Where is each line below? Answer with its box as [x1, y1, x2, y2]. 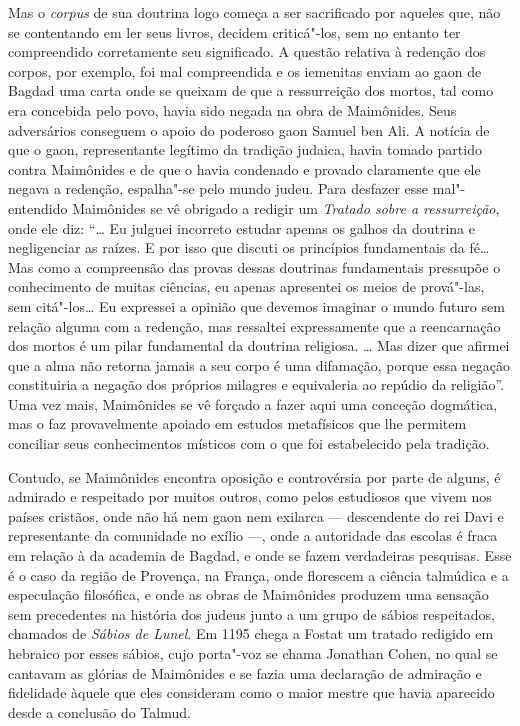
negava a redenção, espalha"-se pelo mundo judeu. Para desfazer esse [8, 178, 429, 199]
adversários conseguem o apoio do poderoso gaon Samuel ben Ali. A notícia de [8, 119, 490, 140]
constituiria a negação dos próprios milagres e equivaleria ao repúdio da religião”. [8, 374, 505, 395]
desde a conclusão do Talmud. [8, 701, 191, 722]
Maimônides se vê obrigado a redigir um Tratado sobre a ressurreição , [72, 197, 500, 218]
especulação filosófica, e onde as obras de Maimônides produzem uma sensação [8, 584, 489, 605]
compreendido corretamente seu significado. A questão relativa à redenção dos [8, 41, 486, 62]
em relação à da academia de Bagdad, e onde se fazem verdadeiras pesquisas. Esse [8, 545, 512, 566]
